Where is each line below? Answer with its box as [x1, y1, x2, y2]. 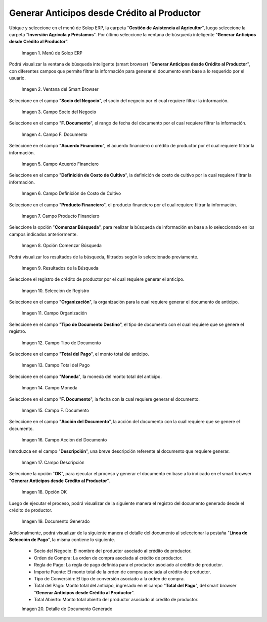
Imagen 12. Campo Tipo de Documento [21, 340, 101, 346]
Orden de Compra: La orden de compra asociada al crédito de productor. [34, 555, 183, 560]
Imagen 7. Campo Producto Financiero [21, 213, 100, 219]
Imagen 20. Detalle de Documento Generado [21, 606, 113, 612]
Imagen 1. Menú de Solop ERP [21, 50, 83, 56]
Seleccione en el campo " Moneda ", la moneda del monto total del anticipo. [9, 373, 162, 379]
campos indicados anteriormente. [9, 231, 78, 237]
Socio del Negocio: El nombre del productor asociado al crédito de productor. [34, 548, 192, 554]
